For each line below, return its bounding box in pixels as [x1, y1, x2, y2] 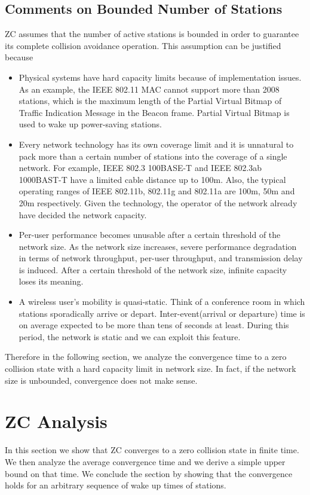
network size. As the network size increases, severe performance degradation [19, 240, 297, 252]
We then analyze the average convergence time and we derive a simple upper [5, 455, 286, 467]
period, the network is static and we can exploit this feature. [19, 330, 241, 343]
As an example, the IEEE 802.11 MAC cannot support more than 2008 [19, 82, 280, 95]
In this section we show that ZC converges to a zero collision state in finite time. [5, 444, 299, 456]
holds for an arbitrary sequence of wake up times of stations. [5, 479, 226, 491]
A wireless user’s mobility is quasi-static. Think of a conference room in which [19, 295, 305, 308]
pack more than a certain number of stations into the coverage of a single [19, 149, 287, 162]
